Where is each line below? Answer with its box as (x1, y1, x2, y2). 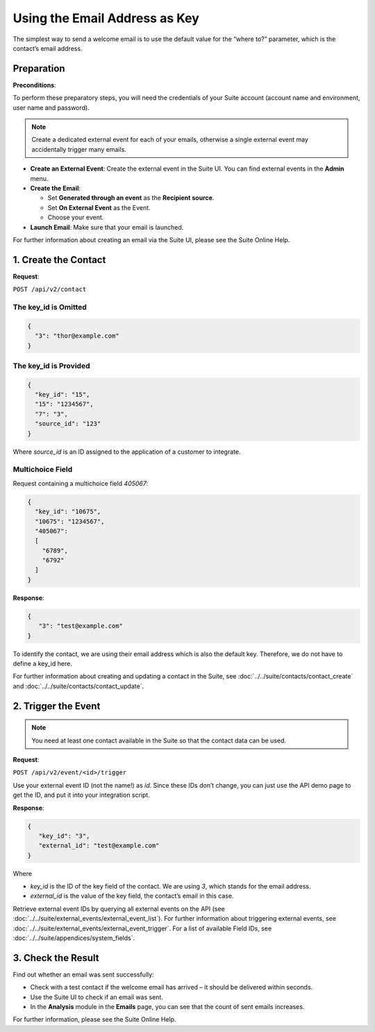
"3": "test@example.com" (38, 622, 123, 630)
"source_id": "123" (35, 420, 101, 428)
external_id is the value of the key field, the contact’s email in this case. (30, 891, 234, 900)
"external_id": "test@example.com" (38, 842, 160, 850)
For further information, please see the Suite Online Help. (12, 1015, 176, 1024)
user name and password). (12, 103, 90, 111)
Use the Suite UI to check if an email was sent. (30, 992, 163, 1001)
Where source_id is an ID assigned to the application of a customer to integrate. (12, 447, 241, 456)
